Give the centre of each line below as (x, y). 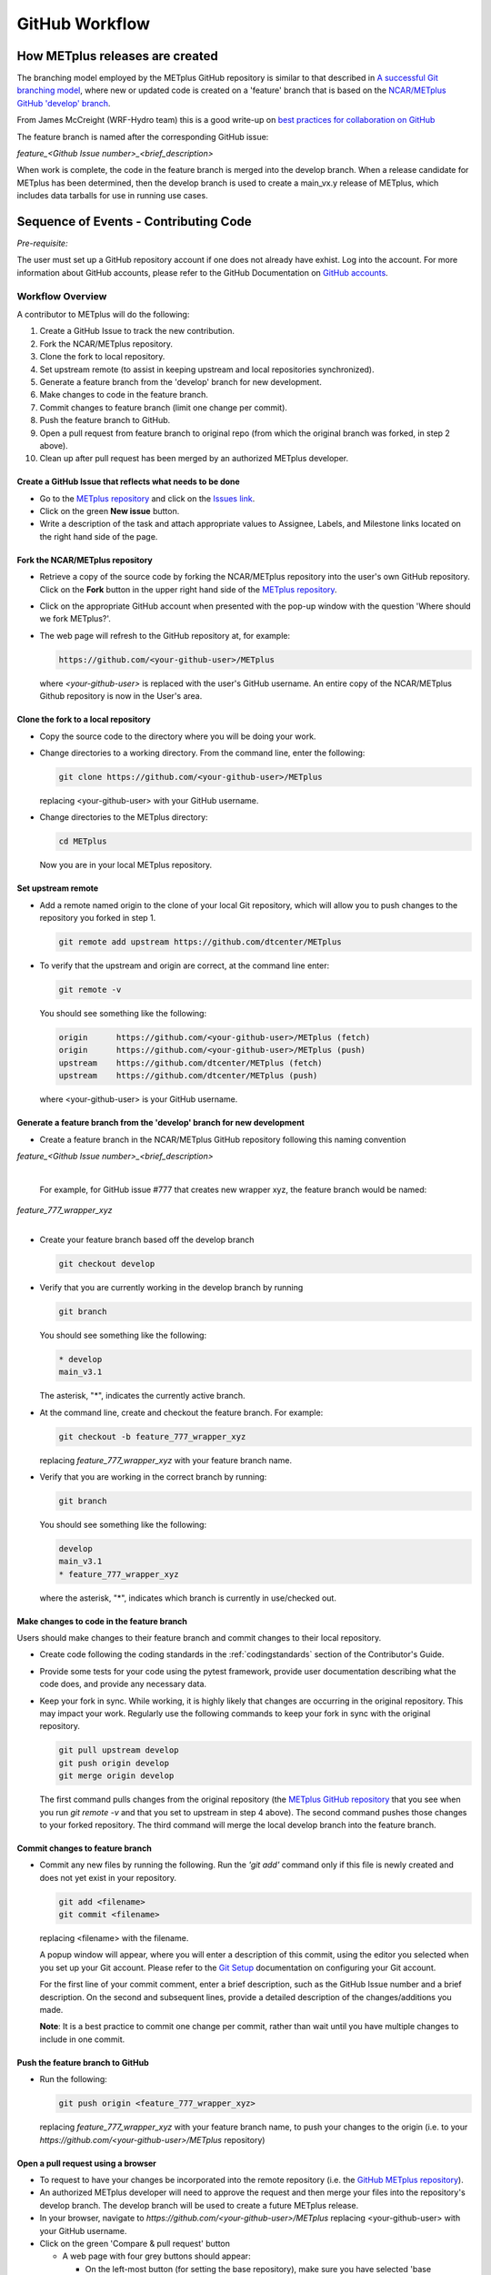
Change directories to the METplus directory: (124, 817)
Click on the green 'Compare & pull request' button (135, 2243)
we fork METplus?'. (75, 619)
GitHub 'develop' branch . (64, 103)
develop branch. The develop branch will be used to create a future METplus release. (199, 2205)
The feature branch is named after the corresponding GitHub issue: (143, 136)
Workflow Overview (62, 296)
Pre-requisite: (42, 243)
